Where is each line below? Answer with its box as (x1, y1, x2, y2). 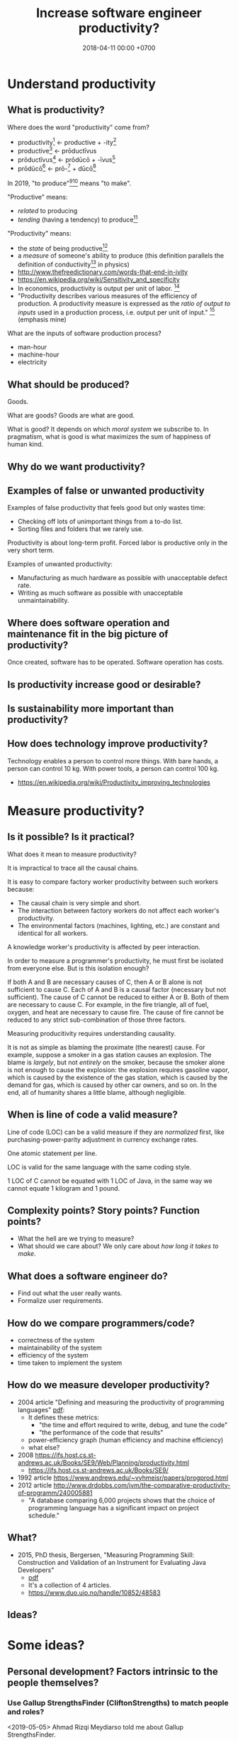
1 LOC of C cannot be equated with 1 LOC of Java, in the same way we (7, 1177, 212, 1185)
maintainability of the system (17, 1343, 103, 1352)
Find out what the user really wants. (17, 1289, 123, 1297)
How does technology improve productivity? (7, 738, 208, 750)
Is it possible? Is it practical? (7, 831, 135, 843)
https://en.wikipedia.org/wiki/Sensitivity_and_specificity (17, 275, 181, 283)
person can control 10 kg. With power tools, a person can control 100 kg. (7, 764, 220, 773)
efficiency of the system (17, 1350, 89, 1359)
